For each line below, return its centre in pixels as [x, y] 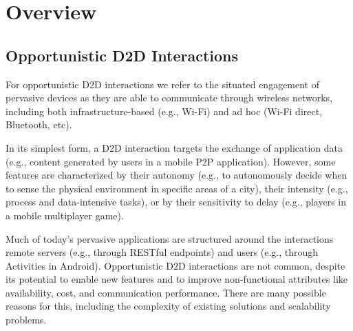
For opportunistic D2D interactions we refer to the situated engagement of [163, 84]
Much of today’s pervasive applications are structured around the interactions [170, 238]
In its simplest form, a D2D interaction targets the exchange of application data [174, 147]
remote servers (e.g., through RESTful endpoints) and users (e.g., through [162, 252]
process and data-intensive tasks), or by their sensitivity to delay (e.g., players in [176, 202]
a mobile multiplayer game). [65, 215]
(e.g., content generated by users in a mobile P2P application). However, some [171, 161]
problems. [26, 320]
